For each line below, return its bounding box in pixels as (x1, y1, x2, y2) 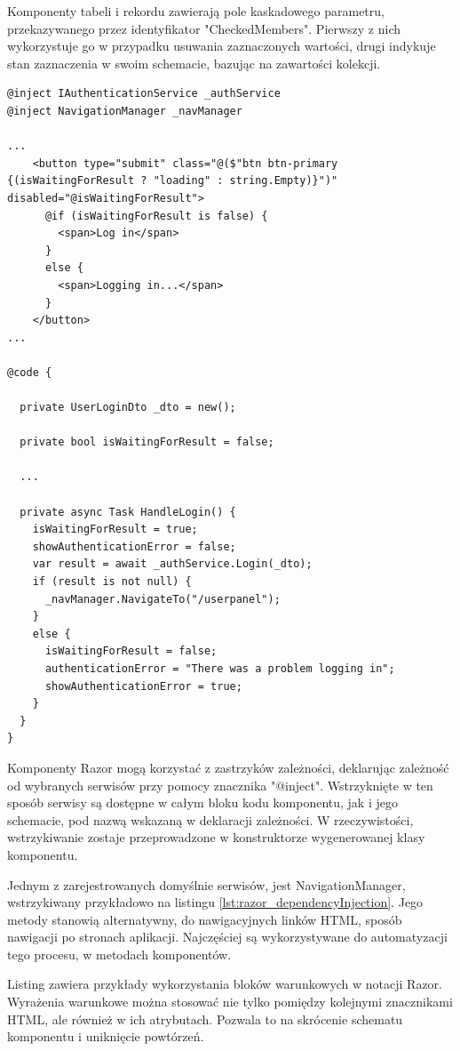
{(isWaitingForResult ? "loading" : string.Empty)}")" (7, 174, 338, 188)
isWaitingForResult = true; (32, 523, 198, 536)
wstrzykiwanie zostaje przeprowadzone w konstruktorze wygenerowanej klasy (7, 828, 425, 846)
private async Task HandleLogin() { (20, 505, 236, 518)
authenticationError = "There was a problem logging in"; (44, 662, 395, 675)
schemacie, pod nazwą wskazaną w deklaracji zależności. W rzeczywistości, (7, 810, 414, 829)
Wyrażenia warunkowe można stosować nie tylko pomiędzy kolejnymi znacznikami (7, 992, 453, 1011)
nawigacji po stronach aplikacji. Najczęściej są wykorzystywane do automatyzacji (7, 927, 448, 946)
